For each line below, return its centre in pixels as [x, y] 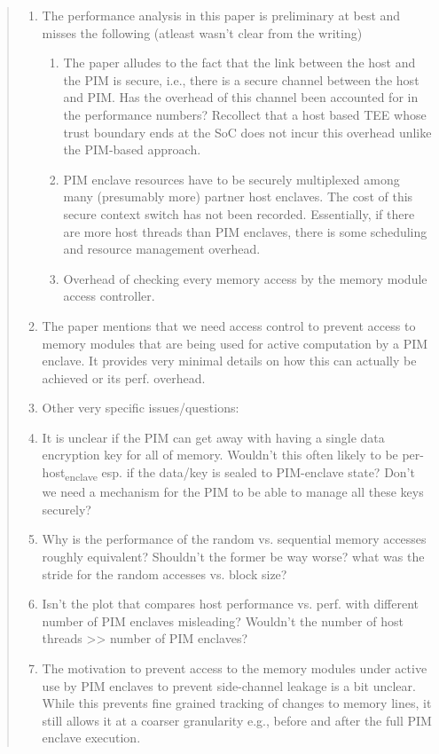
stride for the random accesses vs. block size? [165, 573]
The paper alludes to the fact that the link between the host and [239, 63]
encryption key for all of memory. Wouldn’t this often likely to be [220, 455]
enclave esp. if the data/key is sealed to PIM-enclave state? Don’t [240, 473]
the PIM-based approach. [132, 149]
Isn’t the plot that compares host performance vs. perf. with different [230, 604]
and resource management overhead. [162, 249]
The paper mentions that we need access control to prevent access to [229, 325]
